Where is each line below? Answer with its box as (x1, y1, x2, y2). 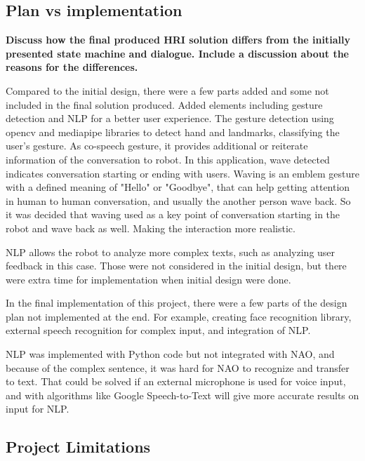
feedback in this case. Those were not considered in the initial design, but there (6, 258, 347, 273)
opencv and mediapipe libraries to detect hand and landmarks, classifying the (6, 124, 340, 139)
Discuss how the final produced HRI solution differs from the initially (6, 32, 350, 47)
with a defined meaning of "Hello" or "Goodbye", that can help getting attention (6, 180, 350, 194)
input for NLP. (6, 401, 69, 416)
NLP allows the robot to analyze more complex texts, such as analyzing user (6, 244, 336, 259)
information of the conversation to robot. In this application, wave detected (6, 152, 330, 166)
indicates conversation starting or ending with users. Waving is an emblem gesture (6, 166, 359, 180)
